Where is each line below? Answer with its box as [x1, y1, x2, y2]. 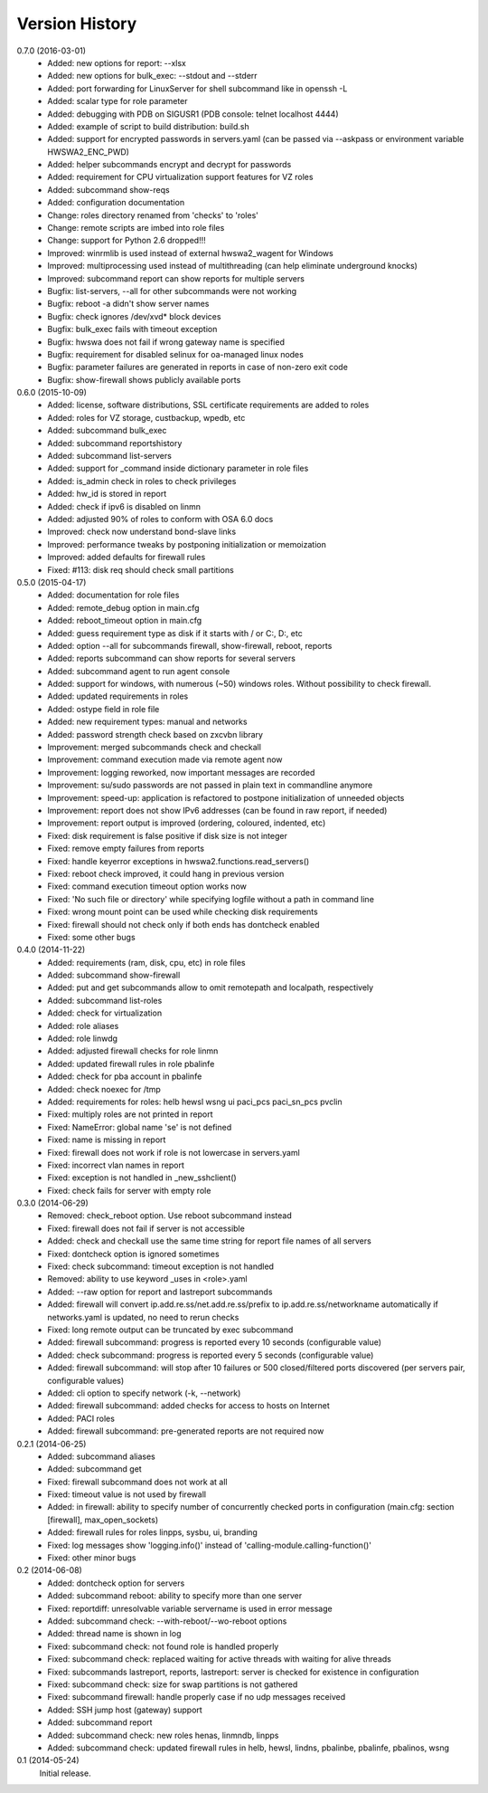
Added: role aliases [47, 1020, 119, 1031]
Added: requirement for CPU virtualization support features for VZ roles [47, 172, 314, 183]
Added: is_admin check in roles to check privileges [47, 475, 237, 486]
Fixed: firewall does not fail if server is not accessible [47, 1223, 246, 1234]
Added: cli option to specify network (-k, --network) [47, 1388, 241, 1398]
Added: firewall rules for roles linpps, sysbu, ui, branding [47, 1527, 258, 1538]
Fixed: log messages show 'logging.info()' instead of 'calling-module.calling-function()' [47, 1540, 372, 1550]
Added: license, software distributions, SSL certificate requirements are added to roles [47, 399, 370, 411]
